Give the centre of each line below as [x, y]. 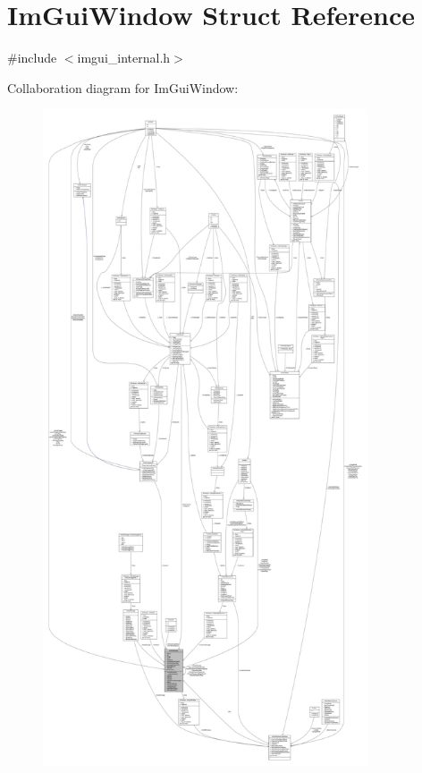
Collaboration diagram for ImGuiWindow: [123, 87]
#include [32, 58]
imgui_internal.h [124, 58]
